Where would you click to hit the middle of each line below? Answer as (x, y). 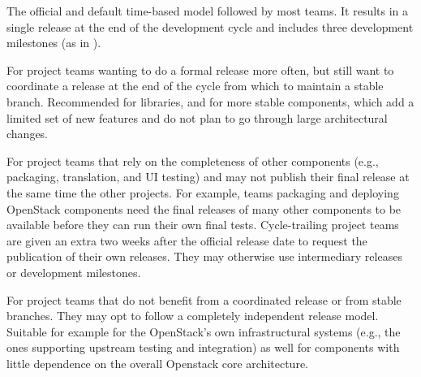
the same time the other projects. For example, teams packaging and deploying (203, 192)
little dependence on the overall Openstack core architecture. (157, 363)
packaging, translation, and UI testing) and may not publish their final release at (208, 177)
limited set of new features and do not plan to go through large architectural (197, 117)
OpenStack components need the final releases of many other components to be (204, 208)
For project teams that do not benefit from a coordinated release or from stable (204, 299)
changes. (28, 134)
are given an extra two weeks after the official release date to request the (187, 240)
